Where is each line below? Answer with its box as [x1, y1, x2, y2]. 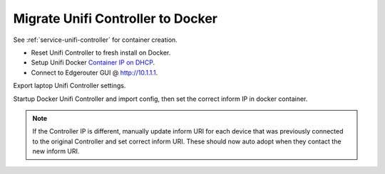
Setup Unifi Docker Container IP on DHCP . [31, 58, 155, 67]
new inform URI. [32, 147, 80, 156]
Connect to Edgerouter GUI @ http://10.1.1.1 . [31, 68, 158, 77]
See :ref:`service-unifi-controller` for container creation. [13, 36, 178, 44]
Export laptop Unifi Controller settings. [13, 82, 126, 90]
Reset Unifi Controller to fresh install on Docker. [31, 48, 171, 57]
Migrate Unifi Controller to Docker [13, 11, 217, 26]
